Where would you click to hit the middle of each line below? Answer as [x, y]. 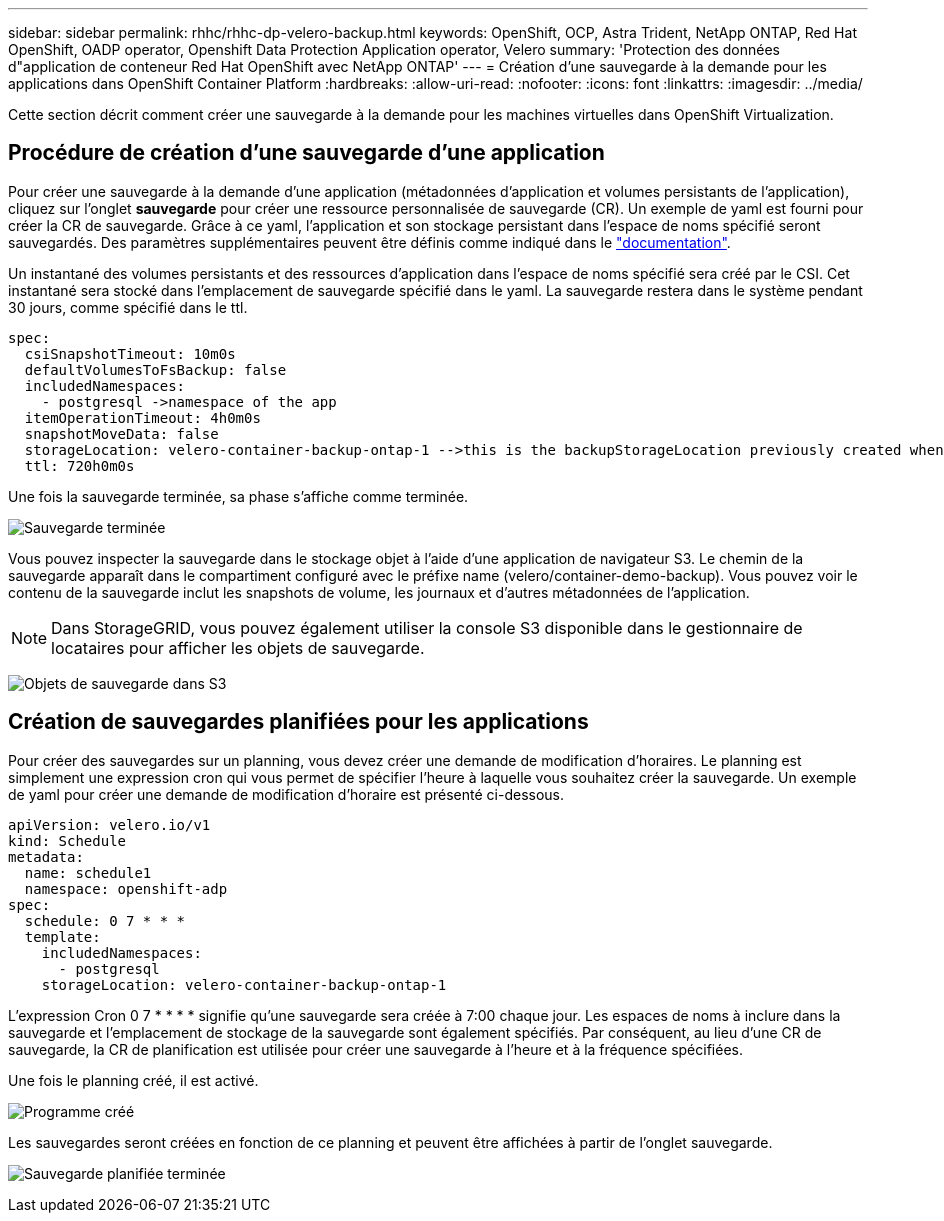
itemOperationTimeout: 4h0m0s [142, 417]
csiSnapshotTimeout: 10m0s [130, 353]
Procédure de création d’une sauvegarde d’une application [306, 153]
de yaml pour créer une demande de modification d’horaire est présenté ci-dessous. [286, 794]
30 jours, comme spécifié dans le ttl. [128, 307]
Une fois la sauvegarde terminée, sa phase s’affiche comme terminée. [238, 496]
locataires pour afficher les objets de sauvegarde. [238, 647]
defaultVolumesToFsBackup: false [155, 369]
